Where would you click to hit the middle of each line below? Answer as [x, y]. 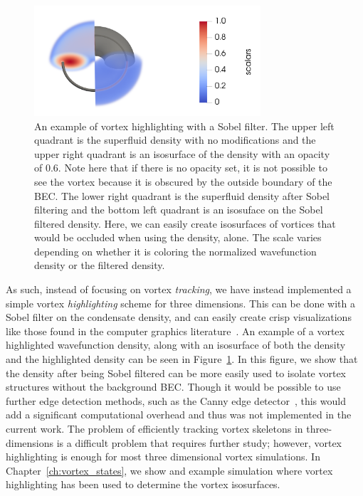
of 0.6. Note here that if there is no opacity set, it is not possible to [181, 168]
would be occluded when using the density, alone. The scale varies [178, 237]
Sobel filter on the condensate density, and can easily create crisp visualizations [179, 317]
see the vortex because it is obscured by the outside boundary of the [183, 181]
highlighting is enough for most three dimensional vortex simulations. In [163, 457]
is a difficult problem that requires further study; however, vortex [199, 442]
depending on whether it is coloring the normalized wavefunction [175, 251]
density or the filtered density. [100, 265]
